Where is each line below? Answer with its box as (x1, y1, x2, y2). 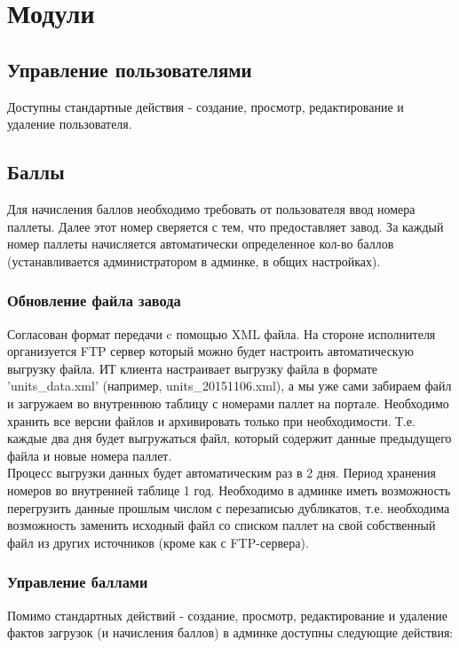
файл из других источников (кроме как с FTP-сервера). (7, 533, 309, 551)
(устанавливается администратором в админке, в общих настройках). (7, 251, 381, 270)
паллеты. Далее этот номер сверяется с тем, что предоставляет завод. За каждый (7, 217, 444, 235)
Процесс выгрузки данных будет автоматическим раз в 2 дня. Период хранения (7, 463, 437, 482)
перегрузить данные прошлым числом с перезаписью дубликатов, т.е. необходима (7, 498, 450, 517)
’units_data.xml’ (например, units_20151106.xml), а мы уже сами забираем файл (7, 376, 452, 395)
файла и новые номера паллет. (7, 446, 172, 464)
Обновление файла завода (7, 289, 181, 312)
